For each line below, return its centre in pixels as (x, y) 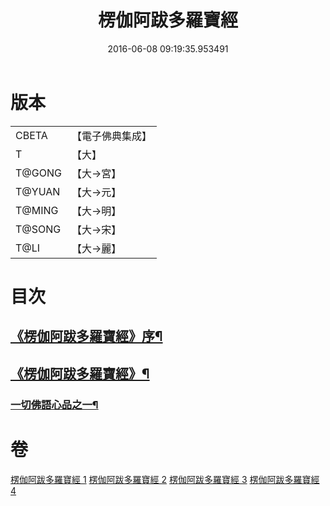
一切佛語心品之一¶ (54, 404)
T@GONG (38, 173)
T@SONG (38, 229)
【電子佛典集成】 (111, 136)
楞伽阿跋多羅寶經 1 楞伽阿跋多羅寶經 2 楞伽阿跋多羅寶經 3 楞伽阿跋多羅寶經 (165, 479)
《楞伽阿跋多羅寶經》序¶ (86, 336)
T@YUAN (38, 191)
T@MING (37, 210)
